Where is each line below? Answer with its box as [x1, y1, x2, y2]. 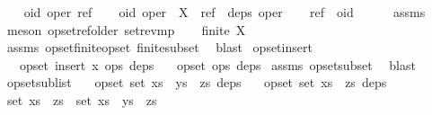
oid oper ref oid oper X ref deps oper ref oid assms [23, 3, 426, 21]
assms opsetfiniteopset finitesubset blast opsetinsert [6, 38, 313, 57]
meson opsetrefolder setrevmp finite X [6, 20, 246, 39]
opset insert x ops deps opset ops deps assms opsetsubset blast [19, 55, 416, 74]
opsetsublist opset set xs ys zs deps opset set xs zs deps [6, 73, 387, 92]
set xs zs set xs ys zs [6, 90, 157, 109]
